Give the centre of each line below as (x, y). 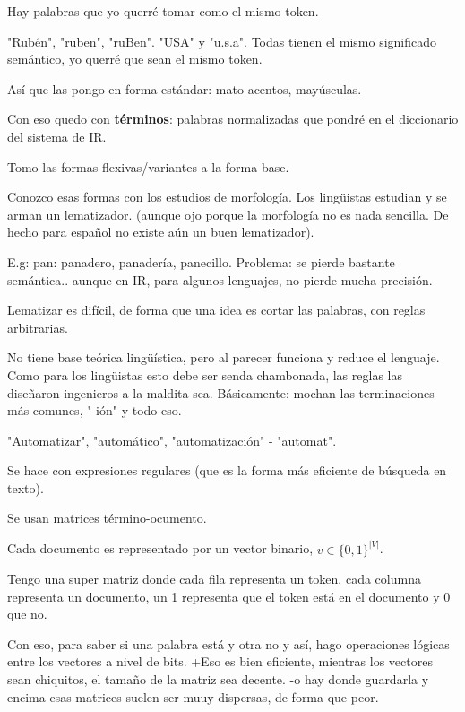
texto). (26, 487)
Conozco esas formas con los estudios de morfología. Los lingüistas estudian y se (227, 197)
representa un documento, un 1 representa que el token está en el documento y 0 (229, 596)
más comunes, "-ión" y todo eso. (95, 410)
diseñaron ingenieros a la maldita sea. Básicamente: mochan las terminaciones (221, 392)
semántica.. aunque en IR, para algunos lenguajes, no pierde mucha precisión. (220, 279)
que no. (27, 614)
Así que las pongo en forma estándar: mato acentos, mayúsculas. (185, 88)
